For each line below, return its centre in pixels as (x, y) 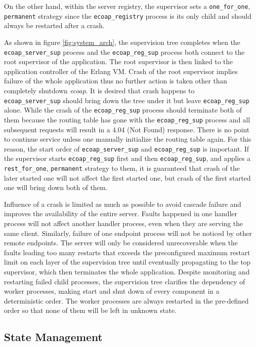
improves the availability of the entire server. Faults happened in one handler (121, 213)
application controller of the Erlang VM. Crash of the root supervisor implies (121, 71)
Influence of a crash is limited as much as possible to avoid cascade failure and (123, 204)
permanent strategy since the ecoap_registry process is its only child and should (128, 16)
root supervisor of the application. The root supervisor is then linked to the (119, 61)
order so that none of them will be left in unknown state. (90, 310)
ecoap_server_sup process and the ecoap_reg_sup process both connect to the (124, 52)
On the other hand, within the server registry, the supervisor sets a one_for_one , (127, 6)
